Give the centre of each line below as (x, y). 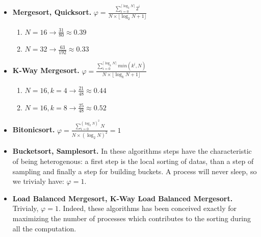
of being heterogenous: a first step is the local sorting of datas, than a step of (133, 161)
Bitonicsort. (34, 129)
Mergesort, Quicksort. (52, 12)
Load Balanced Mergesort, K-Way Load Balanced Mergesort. (123, 198)
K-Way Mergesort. (46, 70)
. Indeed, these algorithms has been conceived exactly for (148, 208)
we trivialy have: (38, 181)
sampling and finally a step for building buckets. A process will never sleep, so (135, 171)
